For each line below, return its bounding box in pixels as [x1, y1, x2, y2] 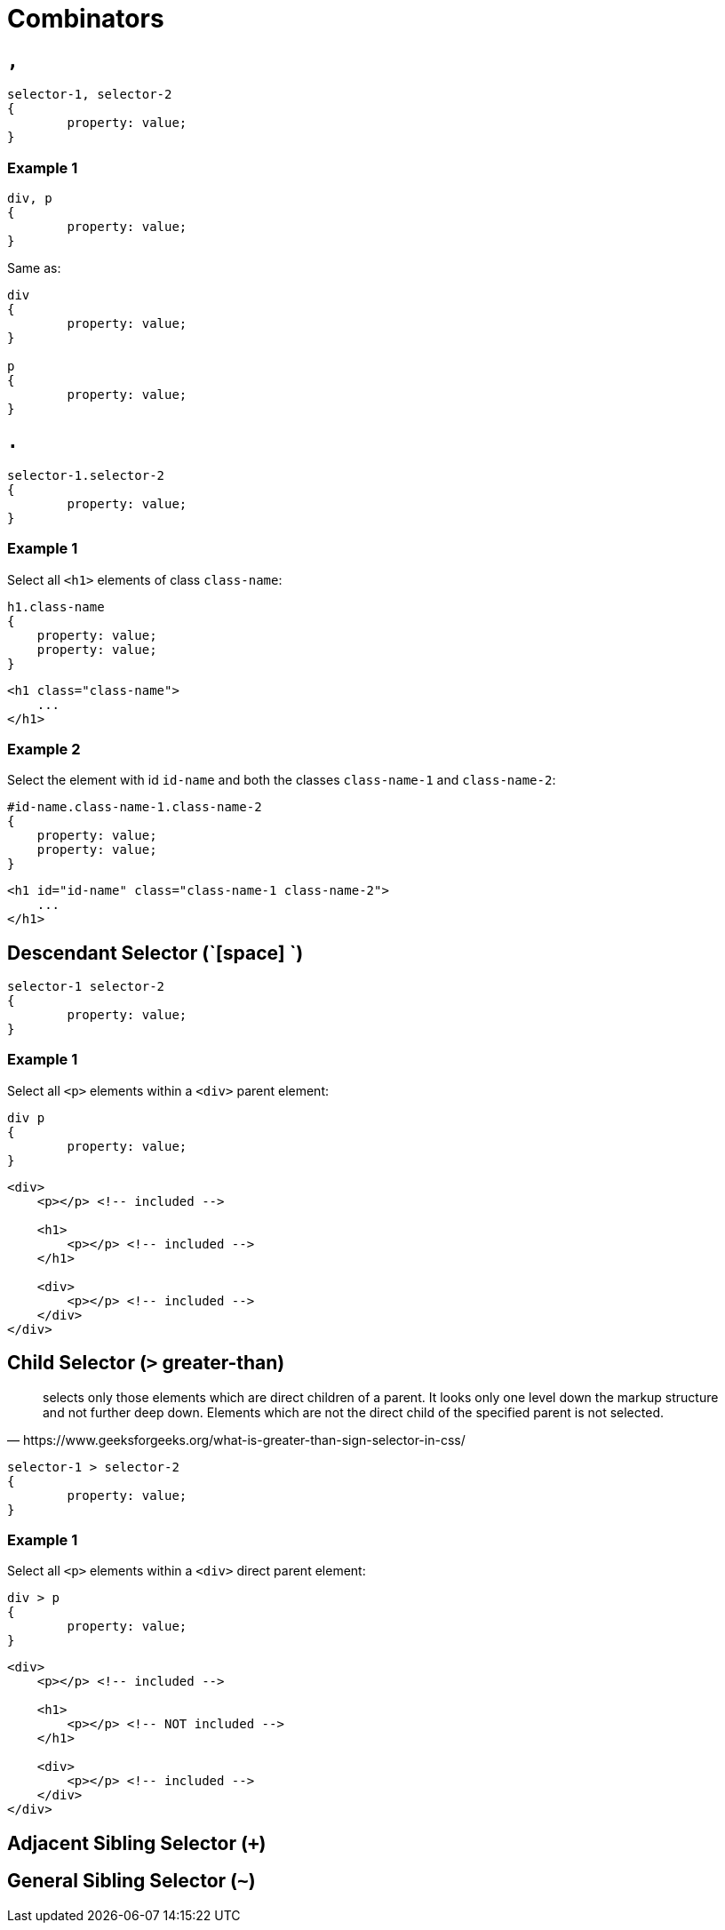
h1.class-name [7, 599, 105, 614]
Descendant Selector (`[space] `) [7, 941, 304, 964]
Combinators [7, 4, 164, 34]
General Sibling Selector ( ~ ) [7, 1870, 256, 1893]
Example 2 [7, 739, 81, 758]
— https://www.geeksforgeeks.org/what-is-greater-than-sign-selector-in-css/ [7, 1432, 466, 1447]
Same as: [7, 259, 61, 275]
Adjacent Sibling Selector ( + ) [7, 1831, 267, 1854]
